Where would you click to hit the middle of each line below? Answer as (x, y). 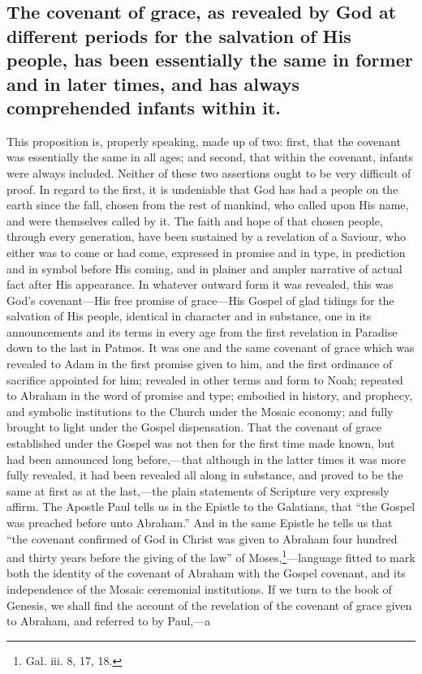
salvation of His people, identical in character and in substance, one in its (189, 316)
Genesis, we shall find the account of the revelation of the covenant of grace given (209, 605)
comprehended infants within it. (144, 107)
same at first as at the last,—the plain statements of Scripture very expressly (198, 490)
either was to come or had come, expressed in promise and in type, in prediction (206, 252)
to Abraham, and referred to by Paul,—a (109, 621)
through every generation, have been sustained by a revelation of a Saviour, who (206, 236)
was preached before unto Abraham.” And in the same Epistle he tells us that (200, 523)
